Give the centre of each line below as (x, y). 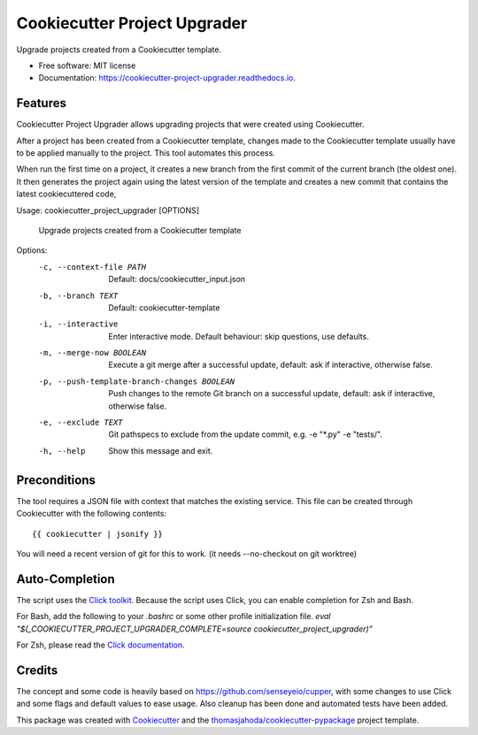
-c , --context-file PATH (92, 267)
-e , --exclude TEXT (81, 423)
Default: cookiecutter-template (164, 307)
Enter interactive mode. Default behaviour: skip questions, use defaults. (239, 336)
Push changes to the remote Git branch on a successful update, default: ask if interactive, (272, 394)
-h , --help (62, 451)
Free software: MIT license (87, 65)
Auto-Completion (66, 579)
